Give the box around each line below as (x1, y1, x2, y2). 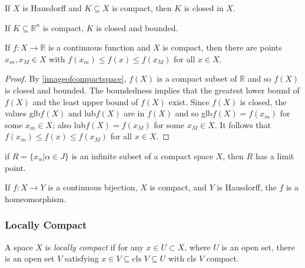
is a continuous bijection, (48, 181, 138, 193)
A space (5, 240, 33, 253)
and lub (68, 107, 96, 119)
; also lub (52, 118, 86, 130)
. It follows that (214, 118, 271, 130)
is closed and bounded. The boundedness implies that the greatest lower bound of (5, 83, 300, 96)
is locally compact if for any (45, 240, 144, 253)
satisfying (65, 252, 99, 264)
